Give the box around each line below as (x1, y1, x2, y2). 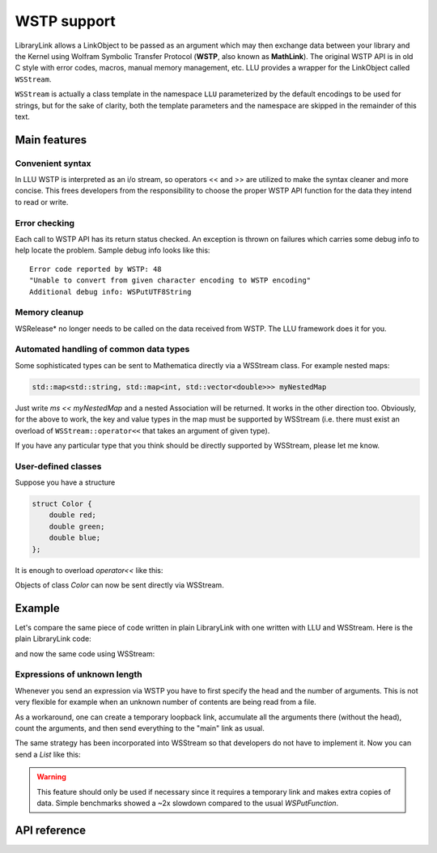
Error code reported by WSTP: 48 (29, 264, 162, 274)
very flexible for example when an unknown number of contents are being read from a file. (15, 697, 317, 707)
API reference (15, 823, 87, 837)
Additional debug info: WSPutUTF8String (29, 287, 192, 296)
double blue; (49, 533, 101, 542)
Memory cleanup (15, 307, 84, 318)
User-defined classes (15, 460, 102, 472)
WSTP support (15, 12, 117, 30)
